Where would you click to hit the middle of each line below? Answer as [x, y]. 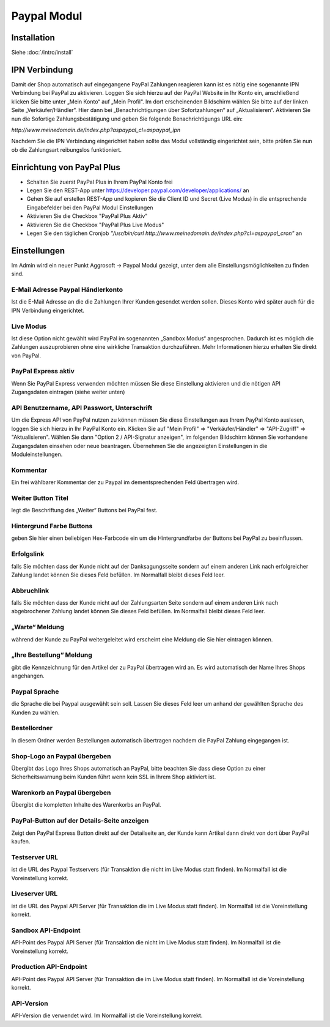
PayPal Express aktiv [43, 372]
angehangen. [28, 676]
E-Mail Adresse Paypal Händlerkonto [67, 289]
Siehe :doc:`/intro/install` [42, 53]
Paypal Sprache [35, 692]
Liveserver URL [35, 894]
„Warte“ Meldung [38, 627]
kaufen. [21, 841]
